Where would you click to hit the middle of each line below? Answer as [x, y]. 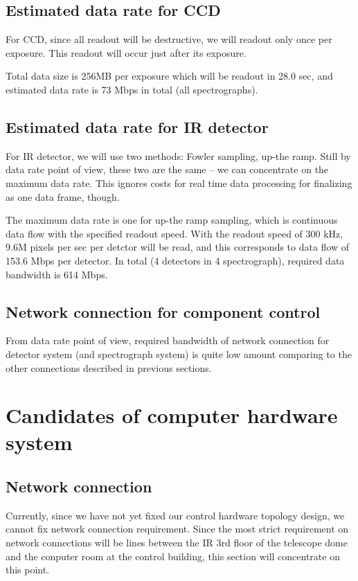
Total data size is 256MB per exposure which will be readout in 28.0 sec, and [169, 76]
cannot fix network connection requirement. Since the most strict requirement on [177, 529]
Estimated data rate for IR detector [137, 126]
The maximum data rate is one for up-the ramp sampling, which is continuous [172, 220]
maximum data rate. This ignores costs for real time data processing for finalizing [179, 182]
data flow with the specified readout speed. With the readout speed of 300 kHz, [174, 233]
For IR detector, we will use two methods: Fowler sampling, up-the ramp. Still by [178, 155]
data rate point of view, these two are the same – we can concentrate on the [167, 169]
